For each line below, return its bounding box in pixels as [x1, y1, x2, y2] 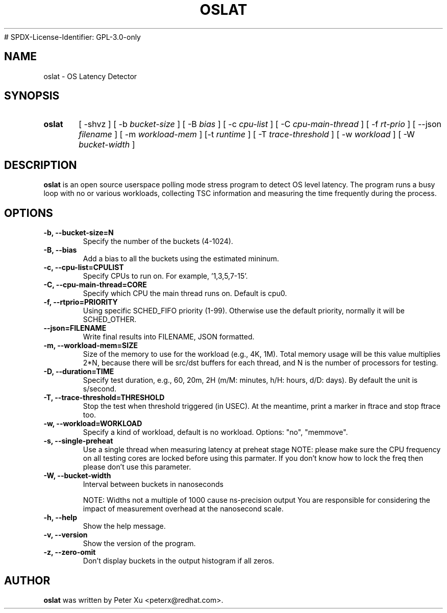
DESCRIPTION [4, 158, 77, 171]
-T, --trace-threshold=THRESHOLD [43, 393, 165, 402]
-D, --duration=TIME [43, 367, 114, 376]
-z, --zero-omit [43, 548, 96, 557]
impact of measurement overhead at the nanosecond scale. [83, 504, 284, 513]
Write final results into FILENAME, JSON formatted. [83, 332, 255, 341]
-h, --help [43, 513, 77, 522]
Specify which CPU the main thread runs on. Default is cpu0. [83, 289, 287, 298]
